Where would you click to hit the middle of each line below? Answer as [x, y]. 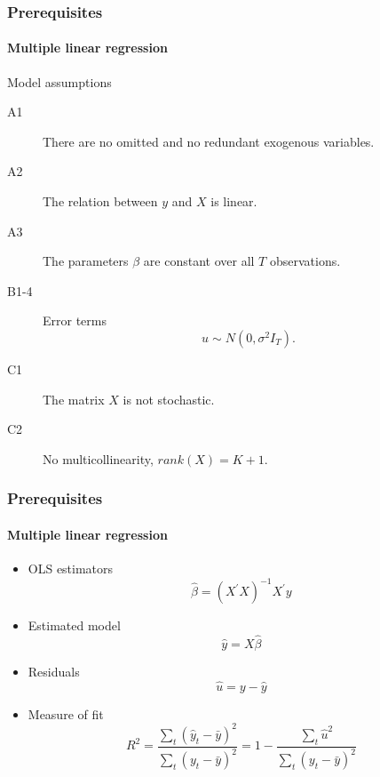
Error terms [75, 320]
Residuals [54, 671]
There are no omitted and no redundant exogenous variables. [209, 141]
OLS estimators [71, 568]
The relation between [100, 201]
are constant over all [199, 261]
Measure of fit [66, 713]
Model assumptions [59, 81]
